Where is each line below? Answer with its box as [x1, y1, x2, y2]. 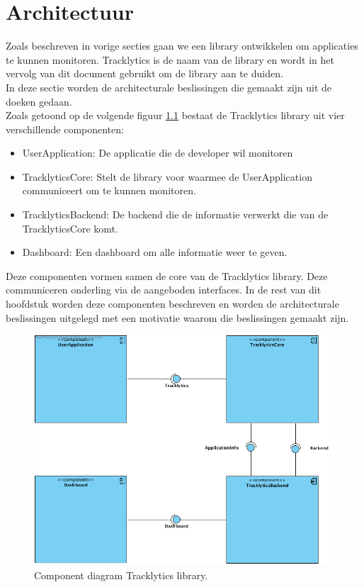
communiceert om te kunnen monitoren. [22, 183, 196, 198]
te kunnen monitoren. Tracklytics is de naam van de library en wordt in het [6, 52, 334, 67]
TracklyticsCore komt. [22, 220, 118, 235]
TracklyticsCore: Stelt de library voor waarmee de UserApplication [22, 169, 312, 184]
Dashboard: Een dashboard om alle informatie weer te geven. [22, 245, 288, 259]
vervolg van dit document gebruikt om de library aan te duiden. [6, 66, 283, 81]
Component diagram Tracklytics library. [34, 568, 208, 583]
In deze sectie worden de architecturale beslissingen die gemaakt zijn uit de [6, 79, 332, 94]
